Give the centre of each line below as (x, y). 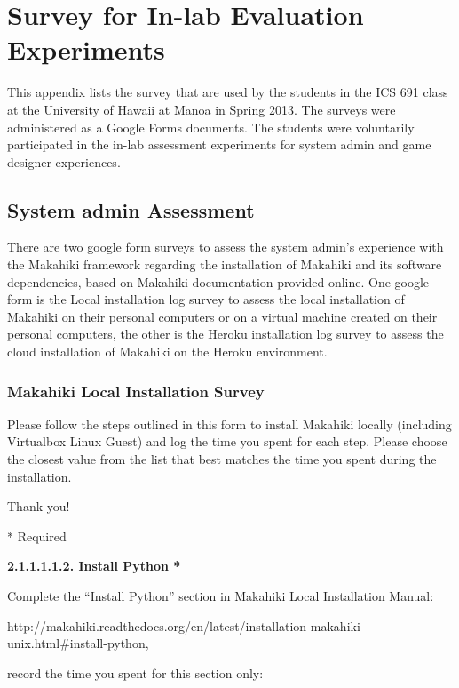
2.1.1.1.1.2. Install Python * (94, 566)
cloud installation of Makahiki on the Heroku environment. (167, 352)
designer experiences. (64, 161)
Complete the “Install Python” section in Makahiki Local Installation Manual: (221, 596)
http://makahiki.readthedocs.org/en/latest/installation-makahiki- (186, 625)
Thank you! (39, 506)
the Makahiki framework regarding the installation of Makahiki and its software (225, 264)
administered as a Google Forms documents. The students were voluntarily (211, 127)
